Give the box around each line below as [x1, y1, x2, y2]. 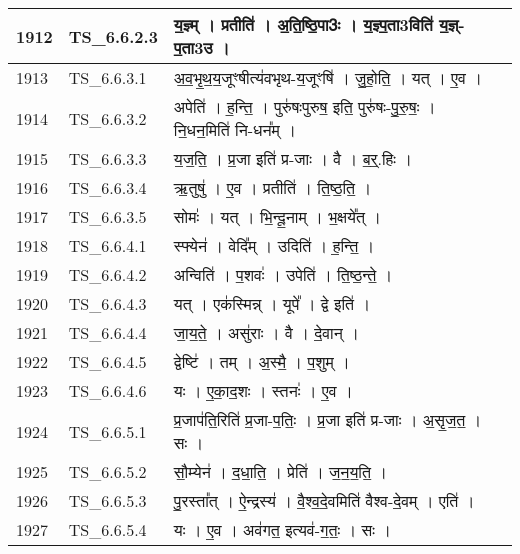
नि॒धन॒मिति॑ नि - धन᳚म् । [173, 118, 297, 141]
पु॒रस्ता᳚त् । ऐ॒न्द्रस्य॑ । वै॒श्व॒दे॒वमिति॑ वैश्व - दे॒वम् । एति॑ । [173, 489, 475, 512]
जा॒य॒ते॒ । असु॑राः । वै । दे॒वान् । [173, 321, 359, 344]
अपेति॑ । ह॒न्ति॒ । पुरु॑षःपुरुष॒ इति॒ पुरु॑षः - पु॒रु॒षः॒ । [173, 95, 436, 118]
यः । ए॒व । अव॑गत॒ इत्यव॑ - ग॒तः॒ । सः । [173, 518, 392, 541]
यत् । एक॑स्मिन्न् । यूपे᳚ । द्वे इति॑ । [173, 292, 371, 315]
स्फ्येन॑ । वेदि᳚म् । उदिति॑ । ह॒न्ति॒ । [173, 234, 375, 257]
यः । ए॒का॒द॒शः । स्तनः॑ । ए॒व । [173, 379, 353, 402]
